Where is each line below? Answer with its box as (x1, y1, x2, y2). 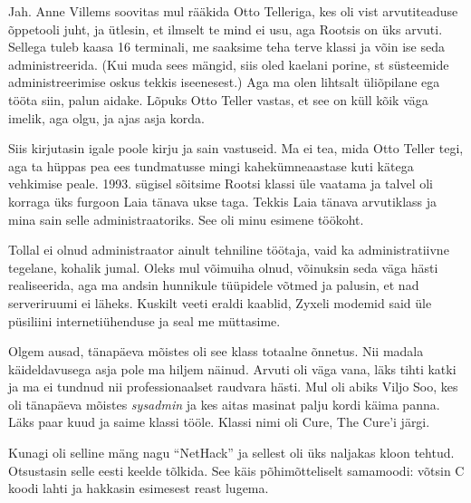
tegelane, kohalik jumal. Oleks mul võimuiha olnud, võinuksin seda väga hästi (8, 257, 438, 276)
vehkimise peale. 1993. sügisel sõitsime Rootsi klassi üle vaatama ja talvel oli (8, 174, 433, 193)
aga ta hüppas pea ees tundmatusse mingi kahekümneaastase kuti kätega (8, 156, 414, 175)
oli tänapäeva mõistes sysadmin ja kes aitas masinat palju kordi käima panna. (8, 394, 440, 413)
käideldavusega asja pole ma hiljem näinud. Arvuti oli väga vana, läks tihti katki (8, 359, 457, 378)
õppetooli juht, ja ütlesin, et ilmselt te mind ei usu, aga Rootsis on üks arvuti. (8, 19, 443, 38)
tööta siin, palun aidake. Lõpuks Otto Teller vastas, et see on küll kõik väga (8, 90, 428, 109)
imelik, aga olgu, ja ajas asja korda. (8, 108, 205, 127)
